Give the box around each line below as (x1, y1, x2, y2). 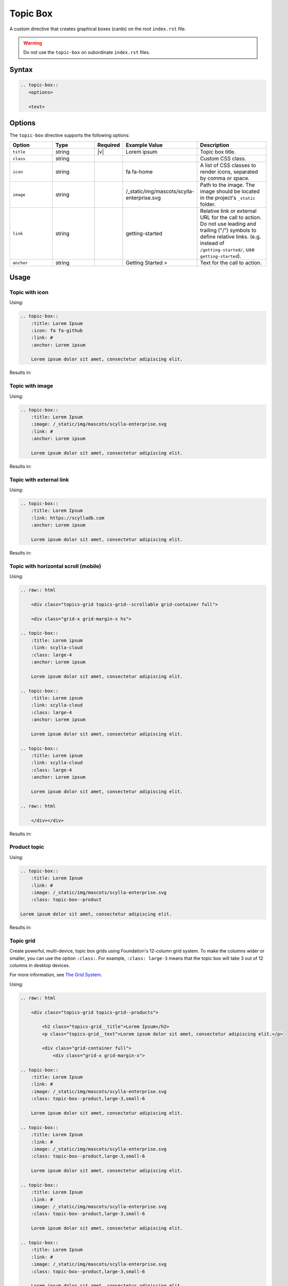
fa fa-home (126, 168, 153, 175)
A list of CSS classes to (200, 162, 256, 169)
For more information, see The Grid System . (9, 972, 103, 978)
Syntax (9, 65, 33, 74)
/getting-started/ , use (200, 246, 255, 253)
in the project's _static (200, 194, 256, 202)
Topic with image (9, 382, 53, 389)
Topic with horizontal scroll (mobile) (9, 562, 102, 569)
